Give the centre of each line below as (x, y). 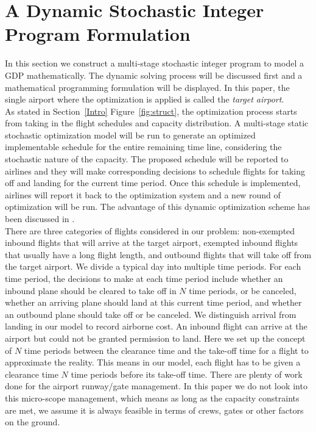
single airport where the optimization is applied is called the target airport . (145, 99)
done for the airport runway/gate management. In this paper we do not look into (156, 386)
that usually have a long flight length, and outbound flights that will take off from (158, 254)
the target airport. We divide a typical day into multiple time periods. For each (153, 266)
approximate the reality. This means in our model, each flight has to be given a (153, 362)
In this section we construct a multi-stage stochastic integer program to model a (154, 63)
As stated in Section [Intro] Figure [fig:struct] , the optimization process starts (151, 111)
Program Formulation (98, 34)
